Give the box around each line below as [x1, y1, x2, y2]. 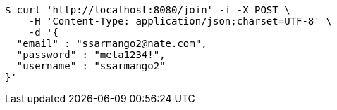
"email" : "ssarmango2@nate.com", [16, 38, 207, 49]
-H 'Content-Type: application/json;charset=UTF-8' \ [28, 15, 332, 27]
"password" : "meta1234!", [16, 49, 166, 60]
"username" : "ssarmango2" [16, 60, 166, 71]
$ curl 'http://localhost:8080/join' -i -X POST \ [5, 4, 290, 15]
